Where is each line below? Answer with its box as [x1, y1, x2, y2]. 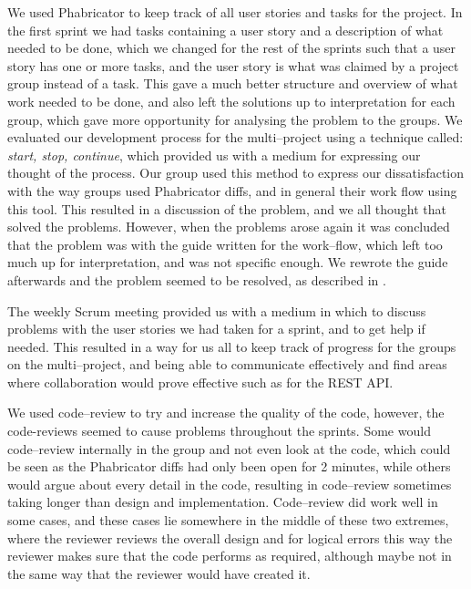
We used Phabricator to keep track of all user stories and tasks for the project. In [7, 3, 463, 21]
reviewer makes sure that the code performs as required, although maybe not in [7, 546, 452, 565]
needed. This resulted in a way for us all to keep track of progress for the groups [7, 336, 456, 356]
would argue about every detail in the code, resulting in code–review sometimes [7, 474, 452, 493]
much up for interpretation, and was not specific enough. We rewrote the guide [7, 253, 448, 272]
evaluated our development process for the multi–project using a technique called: [7, 128, 464, 147]
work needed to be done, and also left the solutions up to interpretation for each [7, 91, 456, 110]
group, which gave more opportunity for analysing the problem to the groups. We [7, 109, 463, 129]
